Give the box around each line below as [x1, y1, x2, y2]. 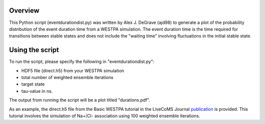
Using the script [9, 46, 59, 54]
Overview [9, 6, 40, 15]
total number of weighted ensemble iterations [21, 74, 114, 80]
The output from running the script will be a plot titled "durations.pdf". [9, 97, 150, 103]
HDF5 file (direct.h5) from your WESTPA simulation [21, 67, 125, 73]
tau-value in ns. [21, 88, 53, 94]
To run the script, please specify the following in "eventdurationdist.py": [9, 59, 155, 64]
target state [21, 81, 45, 87]
